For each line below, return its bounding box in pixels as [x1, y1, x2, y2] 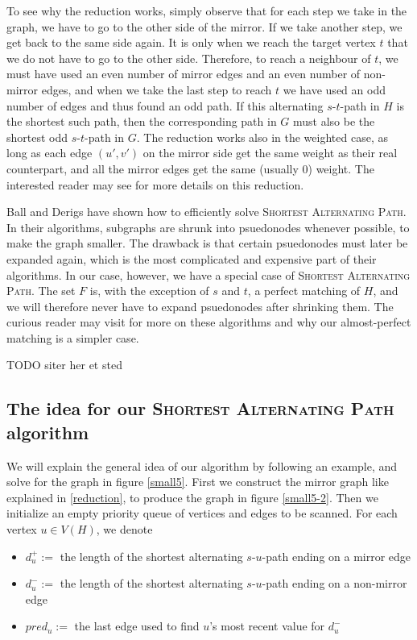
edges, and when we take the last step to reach [41, 81, 272, 98]
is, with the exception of [89, 282, 209, 299]
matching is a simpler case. [6, 329, 139, 346]
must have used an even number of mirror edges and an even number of [6, 65, 361, 82]
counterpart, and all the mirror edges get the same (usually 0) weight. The [6, 160, 374, 177]
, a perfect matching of [247, 282, 361, 299]
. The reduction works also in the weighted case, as [136, 128, 388, 145]
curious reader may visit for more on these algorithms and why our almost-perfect [6, 314, 411, 330]
